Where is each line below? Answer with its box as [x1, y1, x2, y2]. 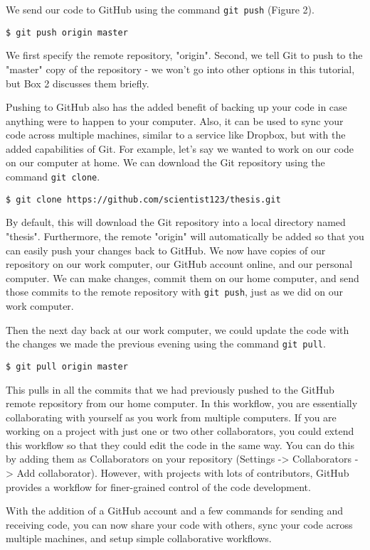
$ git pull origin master [6, 361, 128, 372]
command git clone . [6, 169, 100, 184]
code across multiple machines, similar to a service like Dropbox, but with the [6, 127, 346, 142]
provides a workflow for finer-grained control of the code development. [6, 479, 311, 494]
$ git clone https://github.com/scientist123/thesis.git [6, 194, 281, 205]
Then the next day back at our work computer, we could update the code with [6, 322, 349, 337]
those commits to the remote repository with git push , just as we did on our [6, 284, 343, 299]
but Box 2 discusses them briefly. [6, 75, 149, 90]
